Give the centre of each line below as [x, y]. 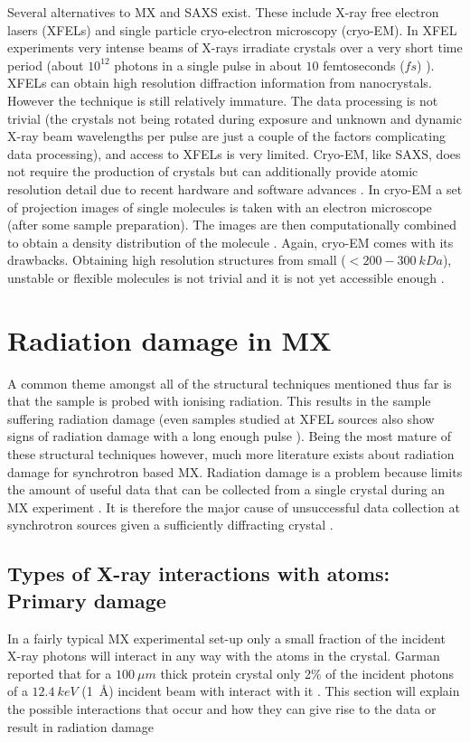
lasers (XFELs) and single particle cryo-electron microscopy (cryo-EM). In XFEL [232, 29]
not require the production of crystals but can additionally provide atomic [213, 171]
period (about [46, 65]
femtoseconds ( [364, 65]
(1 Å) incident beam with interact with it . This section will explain [271, 691]
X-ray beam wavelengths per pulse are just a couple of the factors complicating [226, 136]
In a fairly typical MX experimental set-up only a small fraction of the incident [226, 638]
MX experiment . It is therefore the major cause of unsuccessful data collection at [234, 507]
